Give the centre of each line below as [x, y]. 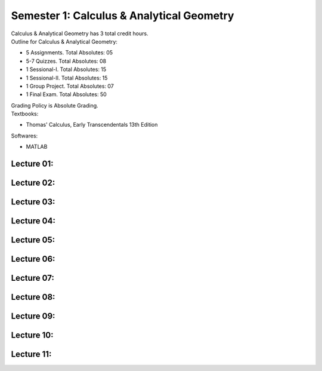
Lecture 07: [33, 278]
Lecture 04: [33, 221]
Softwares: [24, 136]
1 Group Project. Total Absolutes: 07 [70, 86]
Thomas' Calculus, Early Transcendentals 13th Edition [92, 125]
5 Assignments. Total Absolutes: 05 [69, 53]
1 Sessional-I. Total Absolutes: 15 [66, 69]
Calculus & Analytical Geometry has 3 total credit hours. [80, 33]
